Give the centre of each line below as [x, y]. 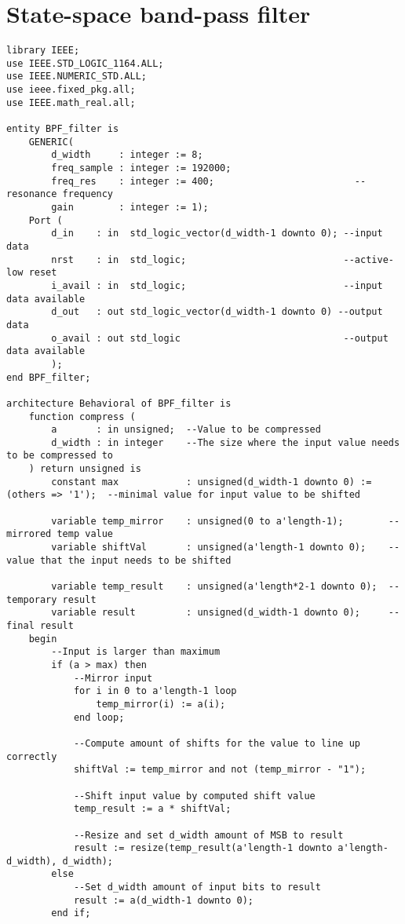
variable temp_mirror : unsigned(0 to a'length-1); [197, 521]
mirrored [29, 534]
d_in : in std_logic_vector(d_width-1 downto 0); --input [217, 234]
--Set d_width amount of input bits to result [197, 887]
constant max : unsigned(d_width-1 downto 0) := [212, 482]
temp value [85, 534]
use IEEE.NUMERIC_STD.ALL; [77, 77]
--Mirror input [113, 678]
